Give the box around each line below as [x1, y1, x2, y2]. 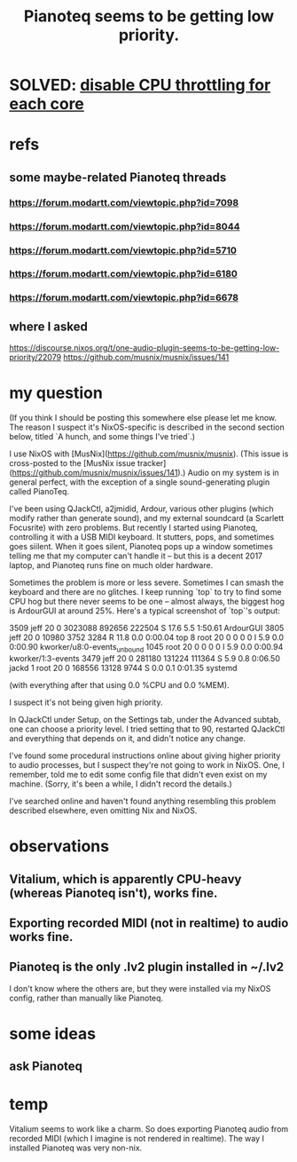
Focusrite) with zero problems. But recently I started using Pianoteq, [9, 522, 259, 534]
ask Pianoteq [9, 1059, 82, 1074]
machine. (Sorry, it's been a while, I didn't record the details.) [9, 779, 232, 789]
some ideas [9, 1024, 96, 1044]
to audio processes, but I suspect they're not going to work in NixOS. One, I [9, 759, 285, 770]
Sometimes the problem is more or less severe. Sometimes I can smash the [9, 577, 284, 588]
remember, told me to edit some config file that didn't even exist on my [9, 769, 268, 779]
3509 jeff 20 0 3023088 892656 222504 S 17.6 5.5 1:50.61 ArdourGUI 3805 [9, 623, 285, 634]
